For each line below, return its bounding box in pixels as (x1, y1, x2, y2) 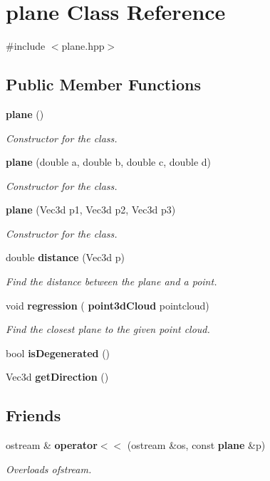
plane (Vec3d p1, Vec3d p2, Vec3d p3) (6, 202, 176, 217)
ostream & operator (6, 438, 98, 453)
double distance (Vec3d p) (6, 250, 125, 265)
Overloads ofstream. (6, 461, 92, 476)
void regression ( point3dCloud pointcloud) (6, 297, 209, 312)
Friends (6, 404, 61, 426)
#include (6, 38, 46, 53)
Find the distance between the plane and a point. (6, 274, 217, 289)
